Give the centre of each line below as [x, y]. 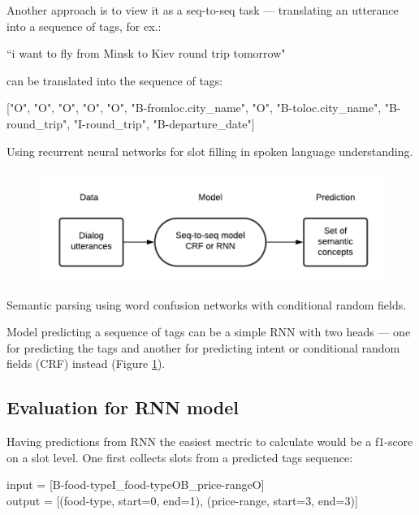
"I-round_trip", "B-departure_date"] [164, 123]
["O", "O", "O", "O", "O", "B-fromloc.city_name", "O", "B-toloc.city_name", [194, 108]
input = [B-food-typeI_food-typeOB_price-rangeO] [136, 485]
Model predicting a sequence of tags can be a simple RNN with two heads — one [209, 332]
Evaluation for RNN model [123, 407]
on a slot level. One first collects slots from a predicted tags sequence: [180, 457]
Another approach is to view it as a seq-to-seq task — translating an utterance [203, 10]
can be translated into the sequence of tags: [115, 80]
